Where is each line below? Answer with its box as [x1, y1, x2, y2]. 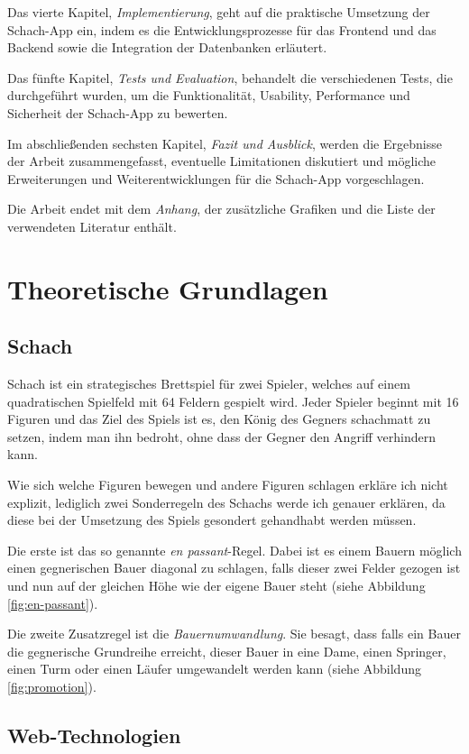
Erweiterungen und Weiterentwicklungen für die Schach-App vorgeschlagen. [7, 169, 425, 188]
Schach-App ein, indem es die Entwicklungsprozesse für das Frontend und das [7, 20, 437, 39]
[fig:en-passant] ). [7, 593, 98, 612]
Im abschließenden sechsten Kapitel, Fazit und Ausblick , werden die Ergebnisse [7, 133, 442, 152]
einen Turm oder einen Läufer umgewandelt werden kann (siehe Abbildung [7, 659, 421, 678]
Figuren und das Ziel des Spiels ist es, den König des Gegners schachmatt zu [7, 409, 431, 428]
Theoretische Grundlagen [7, 270, 328, 307]
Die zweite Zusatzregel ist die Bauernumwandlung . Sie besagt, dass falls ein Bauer [7, 624, 461, 643]
